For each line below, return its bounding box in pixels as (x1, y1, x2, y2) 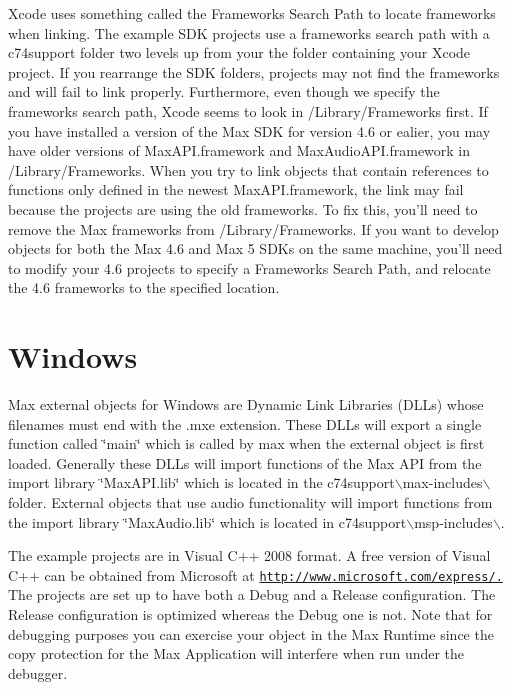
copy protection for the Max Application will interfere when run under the (8, 643, 465, 664)
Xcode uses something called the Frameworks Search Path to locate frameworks (8, 3, 496, 23)
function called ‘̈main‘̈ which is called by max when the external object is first (8, 433, 485, 454)
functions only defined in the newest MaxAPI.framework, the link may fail (8, 179, 464, 200)
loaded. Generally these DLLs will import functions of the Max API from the (8, 452, 482, 473)
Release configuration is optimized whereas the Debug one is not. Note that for (8, 604, 493, 625)
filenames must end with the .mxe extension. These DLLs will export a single (8, 413, 482, 434)
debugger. (8, 662, 68, 683)
